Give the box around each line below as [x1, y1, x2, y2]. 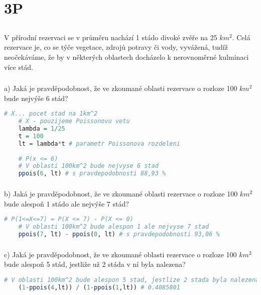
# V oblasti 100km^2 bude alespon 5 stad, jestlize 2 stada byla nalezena [4, 276, 259, 283]
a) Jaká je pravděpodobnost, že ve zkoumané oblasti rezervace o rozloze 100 [4, 83, 237, 93]
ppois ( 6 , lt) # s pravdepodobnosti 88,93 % [18, 170, 166, 177]
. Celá [232, 32, 250, 42]
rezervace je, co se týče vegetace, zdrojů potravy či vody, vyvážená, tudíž [4, 42, 228, 52]
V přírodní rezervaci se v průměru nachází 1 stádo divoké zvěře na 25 [4, 32, 217, 42]
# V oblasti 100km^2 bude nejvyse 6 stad [18, 162, 159, 170]
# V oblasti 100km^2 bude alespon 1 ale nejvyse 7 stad [18, 223, 209, 231]
